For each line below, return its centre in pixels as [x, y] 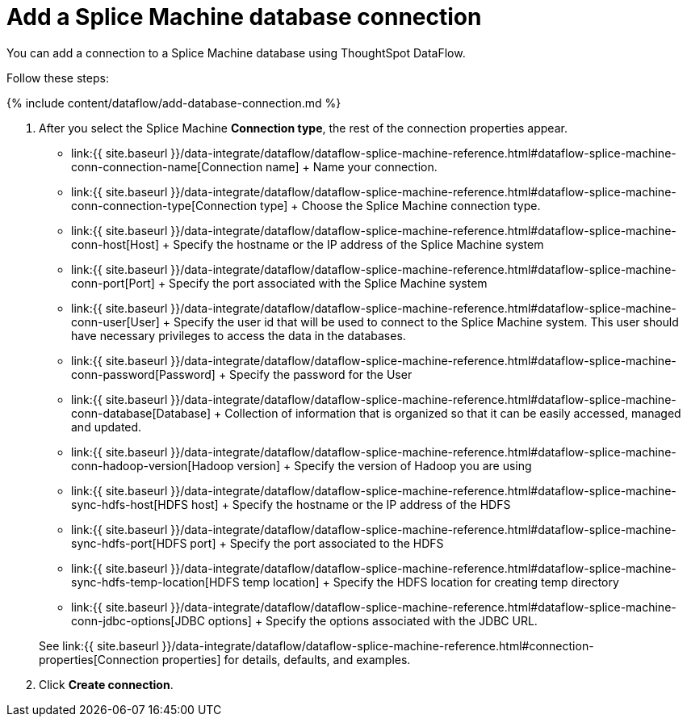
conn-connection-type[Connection [164, 205]
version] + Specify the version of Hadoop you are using [384, 465]
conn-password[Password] [143, 374]
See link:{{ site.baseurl [99, 645]
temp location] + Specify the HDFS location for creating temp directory [431, 582]
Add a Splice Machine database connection [244, 17]
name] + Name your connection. [352, 166]
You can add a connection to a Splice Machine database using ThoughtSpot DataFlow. [236, 53]
